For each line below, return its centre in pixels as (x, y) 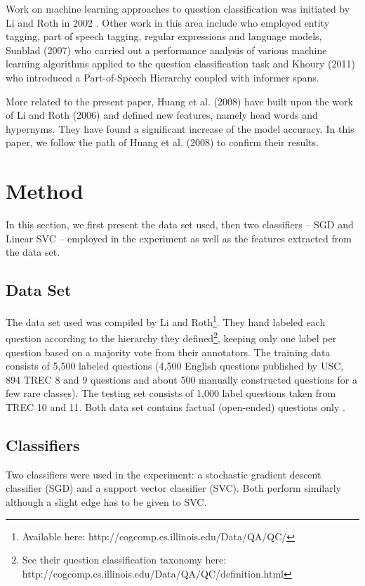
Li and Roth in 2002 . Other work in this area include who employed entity (168, 22)
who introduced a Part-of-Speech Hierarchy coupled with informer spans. (162, 77)
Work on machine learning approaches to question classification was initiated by (178, 8)
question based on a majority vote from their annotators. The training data (168, 352)
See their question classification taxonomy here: (124, 560)
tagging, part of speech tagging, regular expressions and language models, (164, 36)
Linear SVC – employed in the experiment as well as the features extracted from (179, 238)
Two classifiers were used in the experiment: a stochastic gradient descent (164, 474)
